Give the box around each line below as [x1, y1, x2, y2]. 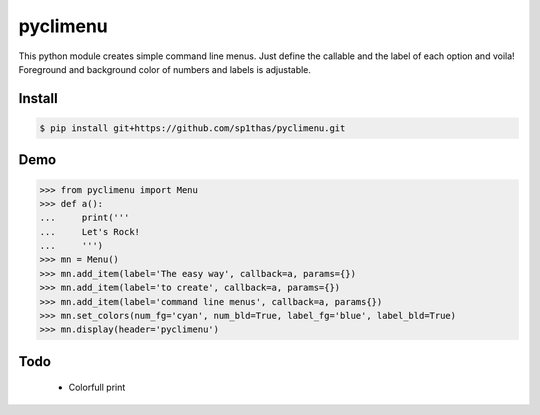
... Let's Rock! [39, 226, 140, 237]
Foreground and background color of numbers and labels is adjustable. [18, 63, 312, 75]
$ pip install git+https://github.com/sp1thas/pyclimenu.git [39, 122, 346, 134]
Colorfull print [68, 381, 126, 394]
